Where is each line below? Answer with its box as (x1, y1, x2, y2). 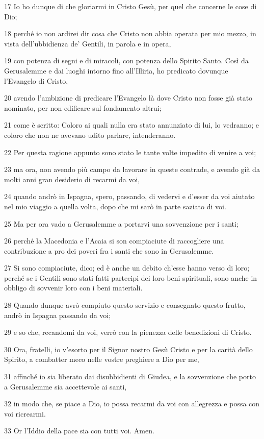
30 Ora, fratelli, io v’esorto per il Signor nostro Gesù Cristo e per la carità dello (4, 344, 253, 354)
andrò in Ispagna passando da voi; (4, 309, 111, 320)
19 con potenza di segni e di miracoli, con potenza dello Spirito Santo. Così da (4, 55, 249, 66)
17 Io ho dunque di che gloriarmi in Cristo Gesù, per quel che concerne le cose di (4, 1, 257, 11)
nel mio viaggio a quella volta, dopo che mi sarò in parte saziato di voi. (4, 201, 226, 211)
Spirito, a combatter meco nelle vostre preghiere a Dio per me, (4, 354, 199, 364)
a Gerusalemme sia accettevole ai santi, (4, 381, 127, 392)
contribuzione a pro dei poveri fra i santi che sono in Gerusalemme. (4, 245, 214, 256)
